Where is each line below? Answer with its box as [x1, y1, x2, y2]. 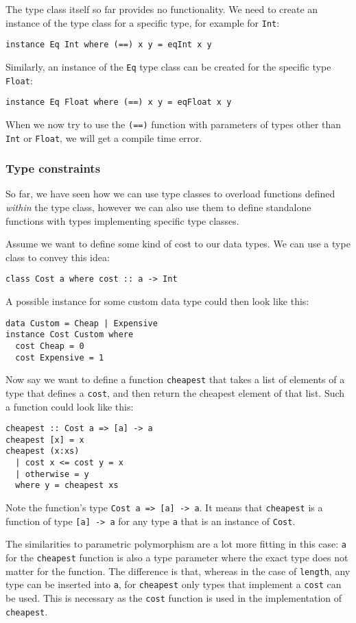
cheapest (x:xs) [5, 446, 80, 456]
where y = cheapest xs [15, 480, 119, 491]
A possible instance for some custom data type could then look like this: [5, 294, 309, 308]
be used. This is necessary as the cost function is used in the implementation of [5, 591, 342, 605]
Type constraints [5, 160, 101, 177]
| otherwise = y [15, 469, 89, 479]
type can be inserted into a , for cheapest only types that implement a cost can [5, 577, 342, 591]
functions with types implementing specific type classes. [5, 213, 239, 228]
